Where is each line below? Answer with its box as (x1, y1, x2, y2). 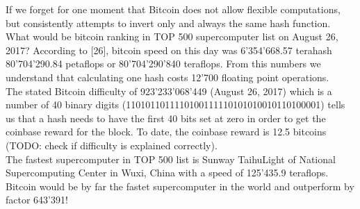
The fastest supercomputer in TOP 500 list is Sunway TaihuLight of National (6, 151, 336, 166)
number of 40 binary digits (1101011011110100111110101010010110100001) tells (6, 97, 345, 112)
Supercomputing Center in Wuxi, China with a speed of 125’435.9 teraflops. (6, 165, 329, 180)
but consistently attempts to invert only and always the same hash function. (6, 15, 331, 30)
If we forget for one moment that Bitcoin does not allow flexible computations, (6, 2, 341, 16)
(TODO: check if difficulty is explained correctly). (6, 137, 218, 152)
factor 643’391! (6, 192, 68, 207)
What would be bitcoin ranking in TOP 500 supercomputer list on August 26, (6, 29, 338, 44)
